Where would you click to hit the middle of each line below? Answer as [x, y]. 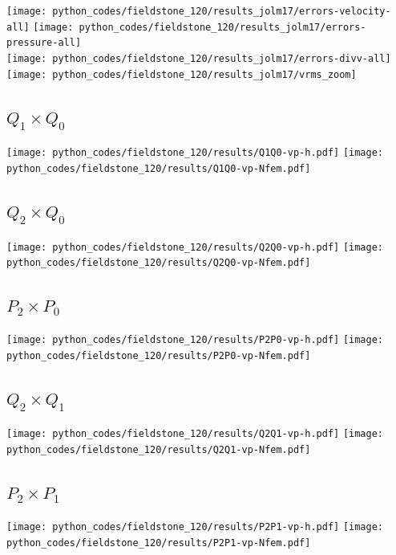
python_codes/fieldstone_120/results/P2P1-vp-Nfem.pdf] [159, 543]
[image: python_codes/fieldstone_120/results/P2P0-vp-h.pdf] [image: [195, 340]
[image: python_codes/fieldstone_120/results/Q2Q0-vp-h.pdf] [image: [195, 247]
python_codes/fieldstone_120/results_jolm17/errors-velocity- [222, 11]
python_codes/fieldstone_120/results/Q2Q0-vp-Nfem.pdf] [159, 263]
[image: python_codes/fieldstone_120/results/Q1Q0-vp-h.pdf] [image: [195, 153]
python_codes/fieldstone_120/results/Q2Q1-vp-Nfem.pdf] [159, 450]
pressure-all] [44, 43]
